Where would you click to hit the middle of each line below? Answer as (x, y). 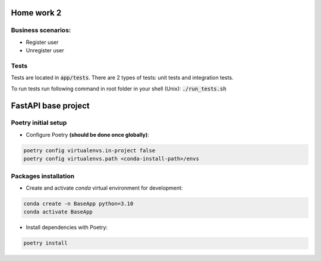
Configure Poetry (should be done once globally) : (88, 134)
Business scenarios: (41, 30)
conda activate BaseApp (58, 212)
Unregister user (45, 51)
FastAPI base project (51, 106)
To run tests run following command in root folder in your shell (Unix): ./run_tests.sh (119, 89)
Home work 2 (36, 13)
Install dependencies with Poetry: (67, 227)
